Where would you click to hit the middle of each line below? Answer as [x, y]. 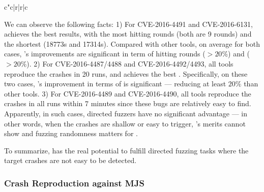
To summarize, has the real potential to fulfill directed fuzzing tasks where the [126, 150]
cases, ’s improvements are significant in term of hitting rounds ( [105, 54]
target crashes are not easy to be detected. [70, 160]
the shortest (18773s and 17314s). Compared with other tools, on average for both [132, 43]
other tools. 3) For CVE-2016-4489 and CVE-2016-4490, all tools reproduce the [128, 93]
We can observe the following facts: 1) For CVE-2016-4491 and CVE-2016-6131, [128, 24]
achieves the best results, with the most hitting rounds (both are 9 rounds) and [128, 34]
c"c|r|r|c [16, 7]
